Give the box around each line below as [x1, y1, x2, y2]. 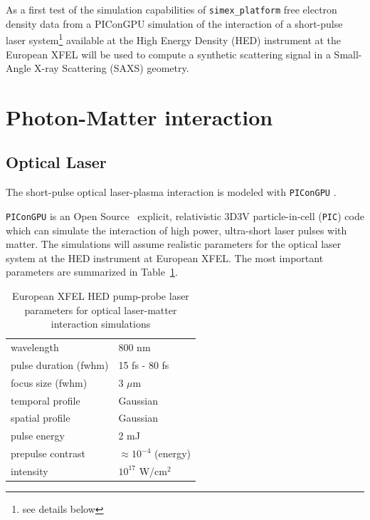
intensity [11, 463, 48, 478]
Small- [334, 46, 362, 61]
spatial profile [11, 410, 70, 425]
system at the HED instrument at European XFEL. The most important [6, 250, 324, 265]
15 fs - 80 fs [118, 357, 169, 372]
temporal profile [11, 392, 80, 407]
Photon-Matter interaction [6, 102, 273, 131]
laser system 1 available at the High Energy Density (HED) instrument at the [6, 31, 342, 47]
